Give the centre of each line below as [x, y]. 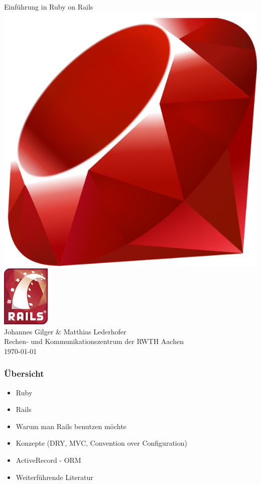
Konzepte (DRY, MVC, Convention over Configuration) [101, 443]
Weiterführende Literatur [54, 477]
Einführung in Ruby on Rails [49, 7]
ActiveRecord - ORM [48, 460]
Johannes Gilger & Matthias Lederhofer [65, 331]
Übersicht [24, 373]
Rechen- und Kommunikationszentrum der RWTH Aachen [94, 341]
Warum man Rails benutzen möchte [71, 426]
